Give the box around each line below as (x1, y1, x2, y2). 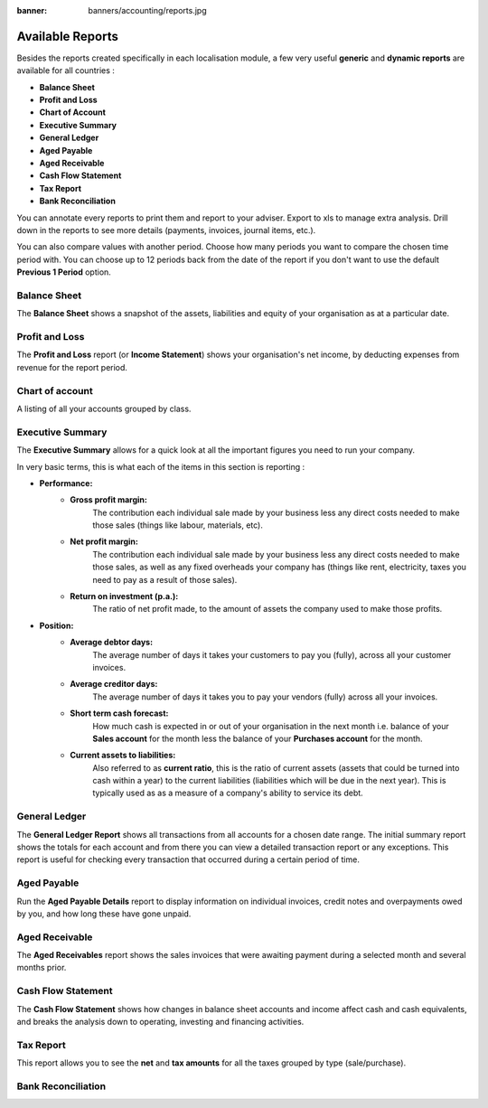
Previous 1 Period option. (16, 267, 112, 277)
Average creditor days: (70, 679, 158, 690)
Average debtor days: (70, 637, 154, 648)
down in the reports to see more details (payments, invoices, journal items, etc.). (16, 224, 316, 235)
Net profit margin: (70, 536, 139, 547)
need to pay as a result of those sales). (92, 574, 238, 585)
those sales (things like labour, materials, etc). (92, 520, 264, 531)
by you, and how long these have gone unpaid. (16, 908, 192, 919)
